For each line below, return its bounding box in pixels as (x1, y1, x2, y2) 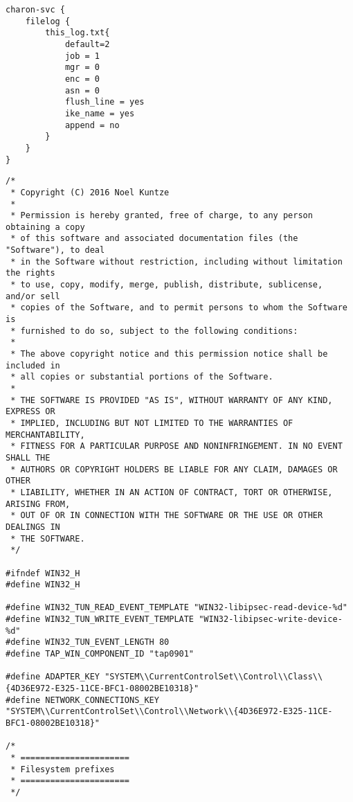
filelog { (25, 16, 71, 26)
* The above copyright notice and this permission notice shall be (10, 349, 328, 359)
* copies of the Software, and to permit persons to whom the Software (10, 303, 347, 313)
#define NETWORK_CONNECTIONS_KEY (6, 695, 159, 705)
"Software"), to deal (6, 245, 105, 256)
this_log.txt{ (45, 28, 110, 38)
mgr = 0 (64, 62, 100, 73)
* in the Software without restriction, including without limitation (10, 256, 343, 267)
